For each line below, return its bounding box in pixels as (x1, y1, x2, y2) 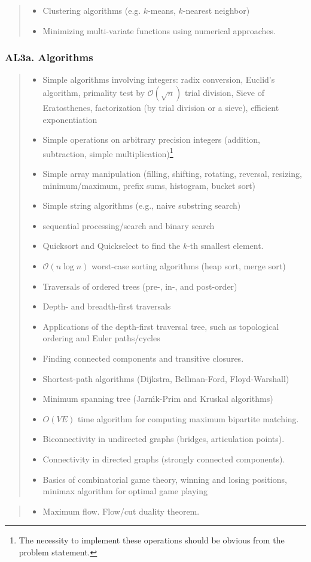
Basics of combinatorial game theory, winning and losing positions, (42, 473, 287, 485)
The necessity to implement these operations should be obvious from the (19, 534, 285, 546)
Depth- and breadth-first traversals (42, 300, 171, 312)
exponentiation (42, 113, 97, 125)
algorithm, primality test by (42, 86, 145, 98)
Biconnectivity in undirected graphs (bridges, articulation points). (42, 432, 285, 445)
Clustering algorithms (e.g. (42, 4, 141, 16)
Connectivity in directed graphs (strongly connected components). (42, 452, 285, 465)
